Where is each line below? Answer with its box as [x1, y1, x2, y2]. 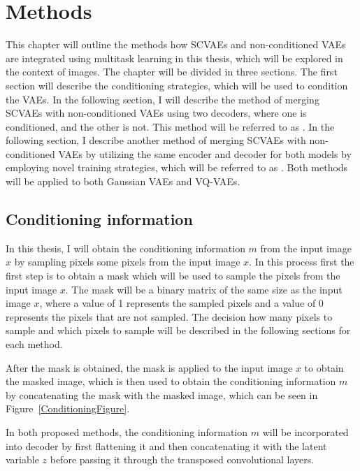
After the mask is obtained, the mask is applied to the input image [6, 360, 293, 375]
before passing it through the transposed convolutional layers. [50, 452, 315, 467]
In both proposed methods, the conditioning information [6, 424, 248, 439]
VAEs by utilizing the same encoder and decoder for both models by [58, 146, 352, 161]
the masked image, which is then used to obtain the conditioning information [6, 374, 336, 389]
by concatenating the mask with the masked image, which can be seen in [6, 387, 318, 402]
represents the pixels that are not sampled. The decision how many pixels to [6, 309, 333, 324]
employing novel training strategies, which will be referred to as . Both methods [6, 160, 348, 175]
